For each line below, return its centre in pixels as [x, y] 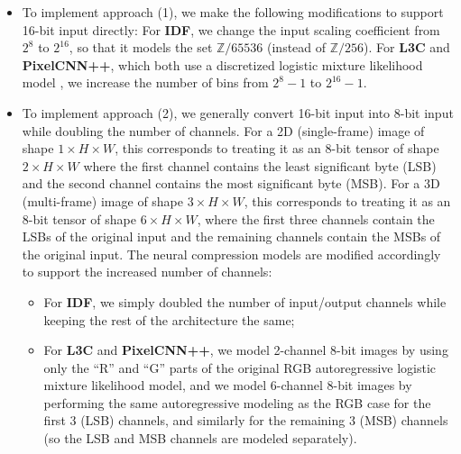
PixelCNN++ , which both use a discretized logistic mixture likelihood [222, 64]
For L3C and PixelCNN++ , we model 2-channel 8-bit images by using [246, 350]
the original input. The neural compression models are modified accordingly [231, 254]
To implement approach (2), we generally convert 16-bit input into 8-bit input [238, 112]
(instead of [297, 47]
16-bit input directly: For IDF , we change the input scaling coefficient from [231, 29]
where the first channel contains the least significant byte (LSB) [260, 165]
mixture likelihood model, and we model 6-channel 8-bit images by [228, 385]
